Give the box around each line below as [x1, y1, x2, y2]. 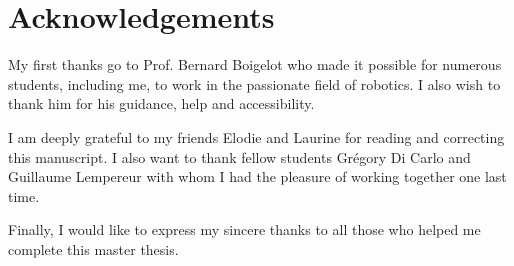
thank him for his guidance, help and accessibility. [8, 93, 315, 114]
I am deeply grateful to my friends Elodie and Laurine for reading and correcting [8, 126, 505, 147]
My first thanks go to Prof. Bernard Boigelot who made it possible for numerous [8, 54, 502, 75]
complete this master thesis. [8, 238, 179, 259]
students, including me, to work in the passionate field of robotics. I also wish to [8, 73, 501, 94]
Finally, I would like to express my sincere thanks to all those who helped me [8, 219, 481, 240]
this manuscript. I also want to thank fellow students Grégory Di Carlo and [8, 146, 471, 167]
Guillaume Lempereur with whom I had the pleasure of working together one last [8, 166, 507, 187]
